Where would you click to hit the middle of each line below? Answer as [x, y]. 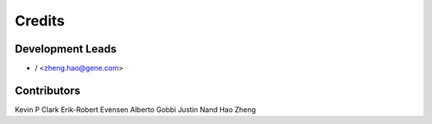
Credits [40, 21]
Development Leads [66, 49]
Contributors [48, 90]
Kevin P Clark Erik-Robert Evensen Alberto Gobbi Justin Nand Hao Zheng [135, 109]
